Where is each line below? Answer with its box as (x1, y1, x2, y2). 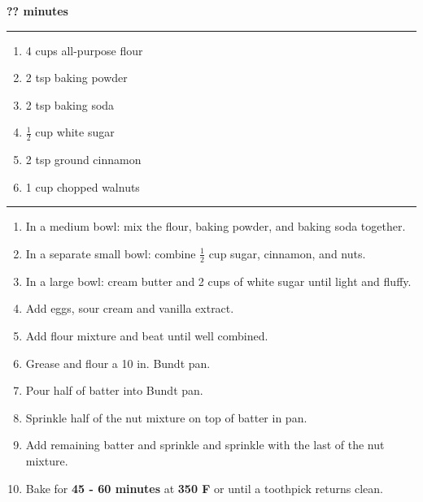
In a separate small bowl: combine (25, 245, 196, 262)
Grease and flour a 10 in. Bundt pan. (25, 354, 211, 371)
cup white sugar (35, 123, 115, 141)
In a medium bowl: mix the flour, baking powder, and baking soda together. (25, 218, 406, 235)
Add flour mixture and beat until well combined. (25, 327, 268, 344)
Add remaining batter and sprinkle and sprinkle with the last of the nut (25, 436, 385, 453)
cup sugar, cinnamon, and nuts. (208, 245, 366, 262)
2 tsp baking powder (25, 69, 128, 86)
